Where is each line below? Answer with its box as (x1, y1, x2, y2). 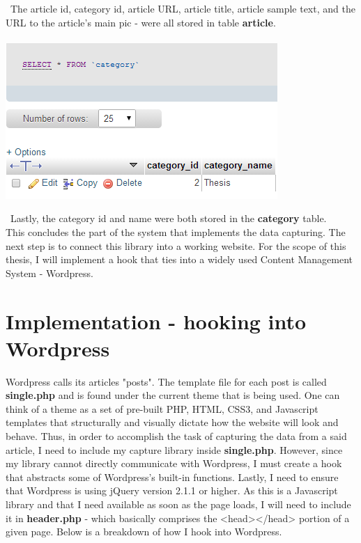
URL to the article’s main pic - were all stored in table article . (6, 15, 276, 29)
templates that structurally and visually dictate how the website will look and (6, 415, 339, 430)
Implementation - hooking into (6, 306, 307, 335)
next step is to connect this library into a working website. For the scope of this (6, 238, 346, 253)
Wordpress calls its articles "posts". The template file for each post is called (6, 374, 327, 388)
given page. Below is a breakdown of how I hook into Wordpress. (6, 524, 282, 539)
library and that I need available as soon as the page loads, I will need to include (6, 497, 351, 511)
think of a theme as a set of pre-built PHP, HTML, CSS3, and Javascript (6, 401, 318, 416)
